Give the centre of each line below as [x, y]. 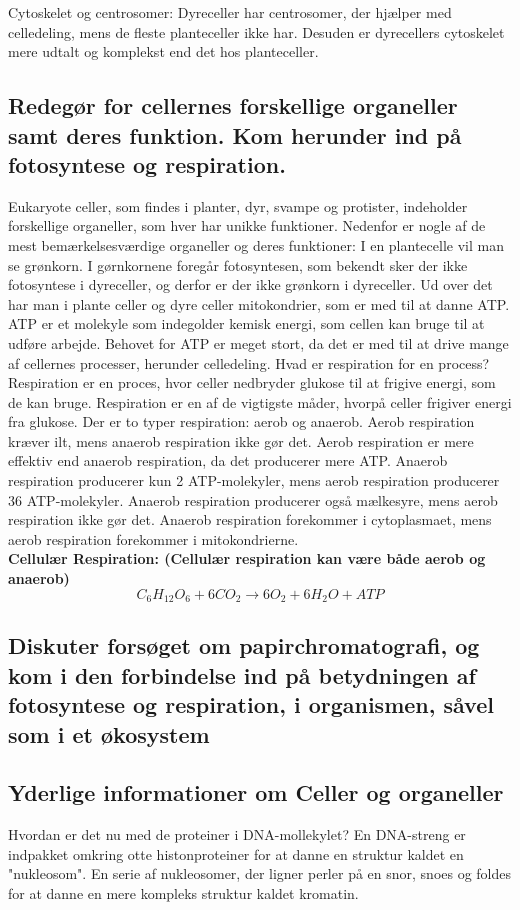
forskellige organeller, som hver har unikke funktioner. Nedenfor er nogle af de [247, 225]
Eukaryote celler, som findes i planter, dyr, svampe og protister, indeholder [238, 205]
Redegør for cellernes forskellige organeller [233, 105]
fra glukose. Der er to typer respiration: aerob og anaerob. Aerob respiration [241, 421]
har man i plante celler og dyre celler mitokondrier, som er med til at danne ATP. [259, 303]
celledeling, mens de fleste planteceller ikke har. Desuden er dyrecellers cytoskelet [256, 31]
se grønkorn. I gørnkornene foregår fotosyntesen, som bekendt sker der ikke [238, 264]
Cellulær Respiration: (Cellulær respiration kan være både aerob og [247, 558]
